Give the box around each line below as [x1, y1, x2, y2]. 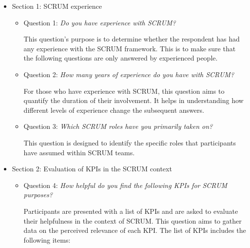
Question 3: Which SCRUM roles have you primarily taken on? [23, 121, 213, 131]
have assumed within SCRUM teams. [23, 147, 135, 157]
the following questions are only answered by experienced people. [23, 53, 218, 63]
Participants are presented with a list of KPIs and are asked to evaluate [23, 206, 238, 216]
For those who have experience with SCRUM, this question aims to [23, 85, 225, 96]
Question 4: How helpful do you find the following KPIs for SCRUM [23, 180, 228, 190]
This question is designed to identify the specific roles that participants [23, 137, 236, 147]
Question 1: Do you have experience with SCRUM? [23, 17, 176, 27]
